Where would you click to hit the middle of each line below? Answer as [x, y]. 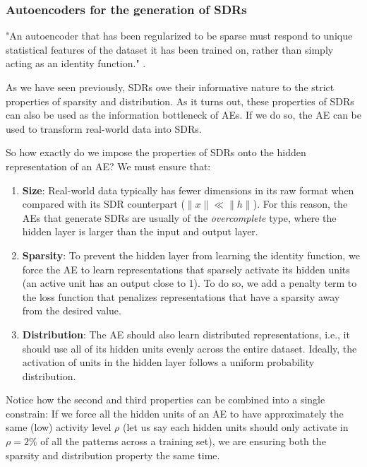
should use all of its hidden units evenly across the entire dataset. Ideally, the [189, 348]
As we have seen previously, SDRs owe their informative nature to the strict [170, 87]
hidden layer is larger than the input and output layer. [140, 231]
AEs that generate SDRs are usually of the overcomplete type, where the [179, 217]
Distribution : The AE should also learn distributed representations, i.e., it [186, 334]
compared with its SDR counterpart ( [103, 204]
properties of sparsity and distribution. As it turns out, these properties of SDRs [180, 101]
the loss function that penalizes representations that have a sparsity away [181, 296]
